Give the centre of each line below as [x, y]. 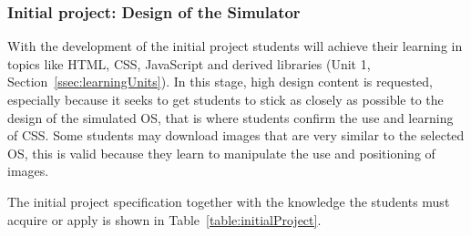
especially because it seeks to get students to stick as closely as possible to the [225, 99]
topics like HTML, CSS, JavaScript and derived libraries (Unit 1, [189, 63]
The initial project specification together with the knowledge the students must [229, 201]
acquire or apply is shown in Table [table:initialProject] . [164, 219]
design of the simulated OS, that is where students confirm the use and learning [230, 117]
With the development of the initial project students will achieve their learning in [235, 46]
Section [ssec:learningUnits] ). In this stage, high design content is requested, [220, 82]
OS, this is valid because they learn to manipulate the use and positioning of [221, 153]
